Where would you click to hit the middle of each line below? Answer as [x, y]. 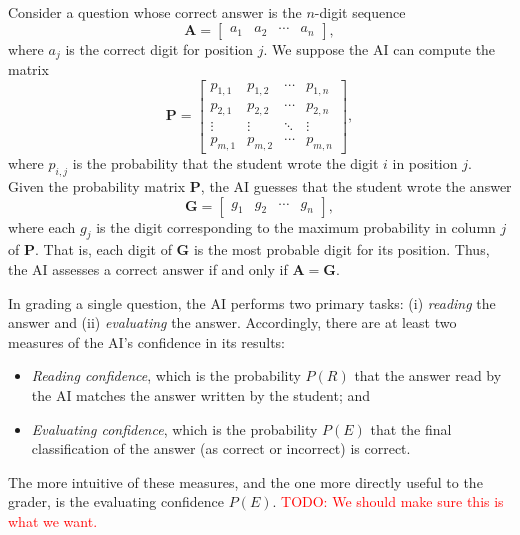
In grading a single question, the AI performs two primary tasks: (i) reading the [252, 302]
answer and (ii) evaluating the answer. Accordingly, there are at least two [232, 322]
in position [425, 163]
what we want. [53, 520]
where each [42, 226]
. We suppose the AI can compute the [379, 48]
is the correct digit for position [159, 48]
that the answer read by [428, 375]
